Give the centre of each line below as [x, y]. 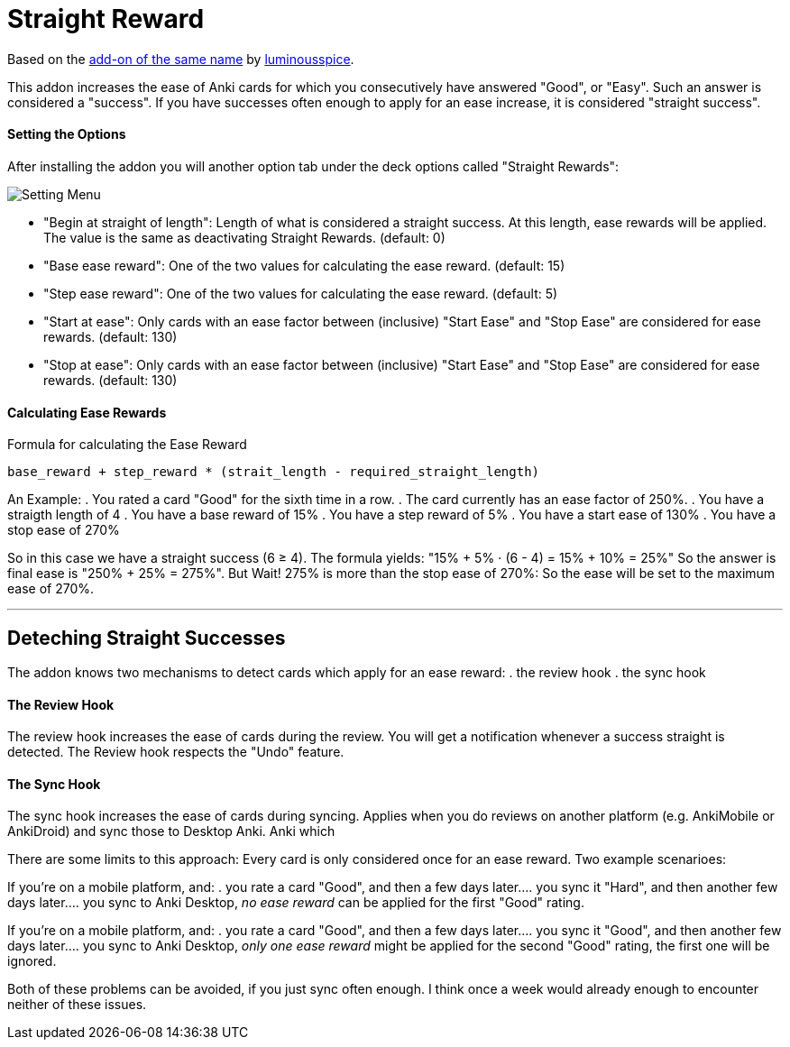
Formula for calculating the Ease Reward [127, 445]
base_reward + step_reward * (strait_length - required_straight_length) [274, 472]
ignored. [32, 961]
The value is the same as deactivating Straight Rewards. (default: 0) [244, 237]
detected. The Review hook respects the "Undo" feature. [176, 752]
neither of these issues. [77, 1005]
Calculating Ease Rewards [87, 412]
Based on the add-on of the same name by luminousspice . [181, 59]
